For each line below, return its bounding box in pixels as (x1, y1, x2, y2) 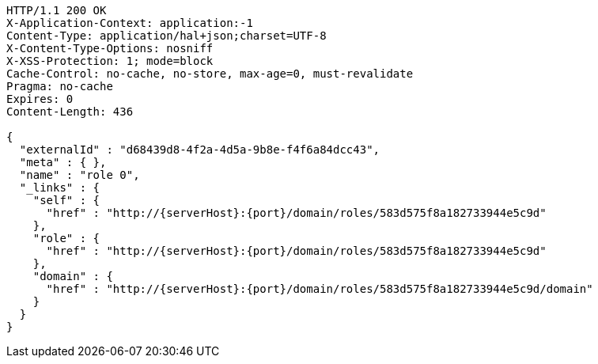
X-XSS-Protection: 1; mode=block (6, 55, 214, 67)
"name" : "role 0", (19, 169, 140, 181)
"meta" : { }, (19, 156, 107, 169)
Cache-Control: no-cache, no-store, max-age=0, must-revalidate (6, 67, 414, 80)
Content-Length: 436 (6, 105, 134, 118)
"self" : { (32, 194, 100, 207)
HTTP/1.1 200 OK (6, 4, 107, 17)
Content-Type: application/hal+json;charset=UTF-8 (6, 29, 327, 42)
